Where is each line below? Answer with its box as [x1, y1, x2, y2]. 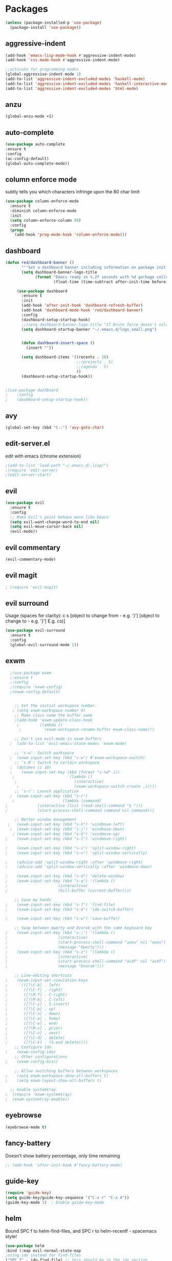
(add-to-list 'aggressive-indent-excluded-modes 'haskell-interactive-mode [5, 81, 170, 86]
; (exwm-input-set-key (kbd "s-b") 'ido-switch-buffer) [5, 907, 134, 912]
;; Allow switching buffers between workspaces [14, 1068, 118, 1073]
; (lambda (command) [12, 798, 102, 803]
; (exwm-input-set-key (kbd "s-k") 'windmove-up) [12, 831, 120, 837]
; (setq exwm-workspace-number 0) [12, 708, 86, 713]
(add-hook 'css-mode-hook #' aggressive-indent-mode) [5, 58, 120, 63]
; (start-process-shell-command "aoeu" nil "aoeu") [5, 939, 166, 945]
